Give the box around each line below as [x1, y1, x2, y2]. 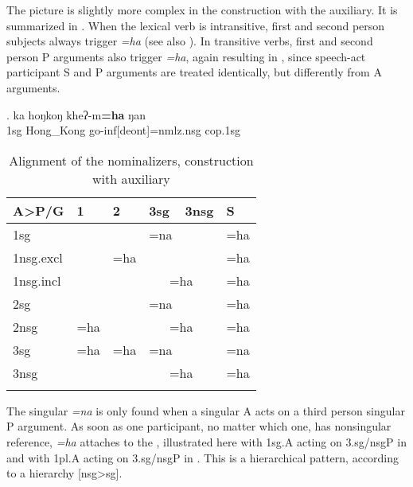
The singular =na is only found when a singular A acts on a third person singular [6, 402, 405, 419]
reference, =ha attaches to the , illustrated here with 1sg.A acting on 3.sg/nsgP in [6, 433, 407, 450]
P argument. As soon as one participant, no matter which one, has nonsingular [6, 418, 392, 434]
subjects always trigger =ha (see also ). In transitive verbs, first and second [6, 33, 373, 49]
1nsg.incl [13, 271, 61, 290]
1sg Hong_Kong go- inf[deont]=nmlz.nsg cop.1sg [6, 122, 240, 138]
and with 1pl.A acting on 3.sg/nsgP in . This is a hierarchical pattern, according [6, 449, 399, 466]
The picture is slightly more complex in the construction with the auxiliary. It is [6, 2, 398, 18]
